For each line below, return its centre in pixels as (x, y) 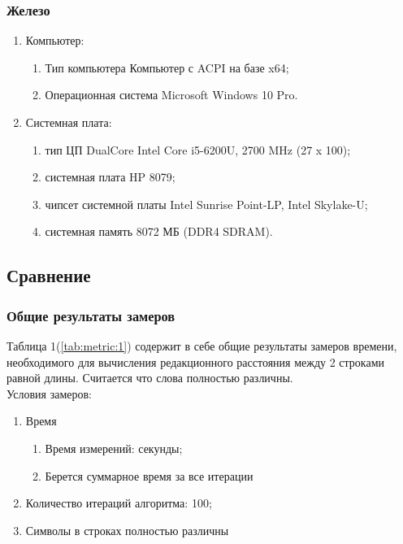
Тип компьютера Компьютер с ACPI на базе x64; (167, 67)
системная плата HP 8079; (110, 177)
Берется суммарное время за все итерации (149, 475)
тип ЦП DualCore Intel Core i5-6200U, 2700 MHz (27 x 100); (198, 149)
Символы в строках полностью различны (127, 530)
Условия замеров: (49, 393)
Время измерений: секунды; (114, 448)
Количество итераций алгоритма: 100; (119, 503)
